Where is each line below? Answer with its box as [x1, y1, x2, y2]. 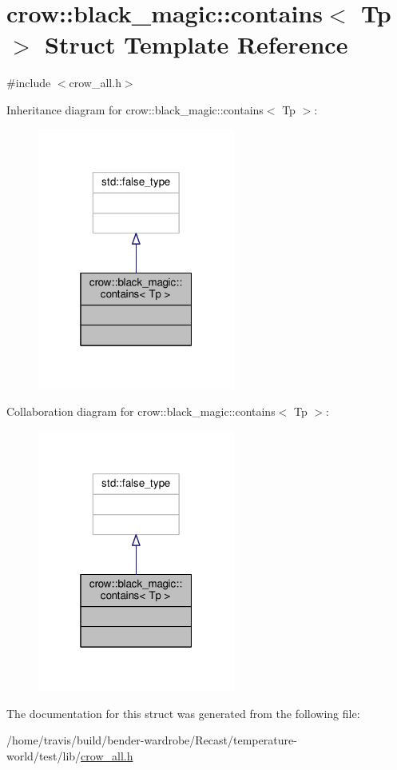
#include [6, 74, 51, 91]
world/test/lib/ [6, 747, 81, 764]
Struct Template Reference [45, 28, 348, 61]
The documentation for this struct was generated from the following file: [6, 704, 360, 721]
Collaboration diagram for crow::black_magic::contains [6, 403, 276, 420]
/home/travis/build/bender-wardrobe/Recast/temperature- [6, 732, 297, 748]
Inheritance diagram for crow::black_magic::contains [6, 101, 264, 118]
